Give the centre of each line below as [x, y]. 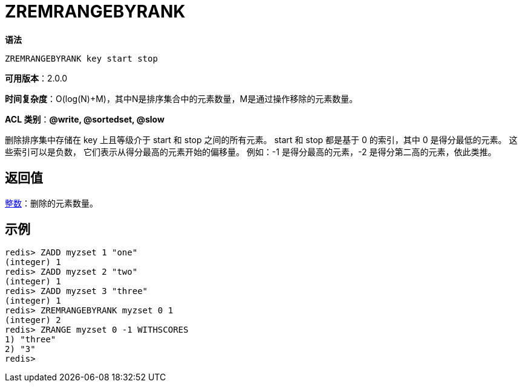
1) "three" [31, 340]
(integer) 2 [33, 320]
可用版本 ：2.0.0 [36, 78]
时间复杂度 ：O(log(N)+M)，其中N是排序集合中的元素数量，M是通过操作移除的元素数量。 [181, 98]
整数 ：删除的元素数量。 [51, 203]
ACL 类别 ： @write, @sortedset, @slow [85, 119]
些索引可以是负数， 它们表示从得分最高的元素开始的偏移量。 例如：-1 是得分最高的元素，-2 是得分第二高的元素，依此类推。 [251, 152]
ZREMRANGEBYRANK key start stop [81, 58]
